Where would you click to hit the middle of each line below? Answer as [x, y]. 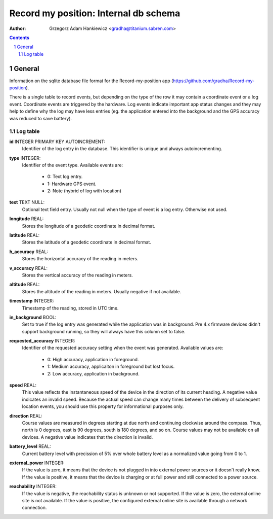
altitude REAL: [25, 285]
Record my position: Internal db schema [95, 13]
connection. [34, 508]
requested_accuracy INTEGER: [42, 341]
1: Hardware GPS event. [72, 184]
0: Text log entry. [65, 177]
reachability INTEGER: [33, 487]
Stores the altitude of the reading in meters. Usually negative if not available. [102, 291]
